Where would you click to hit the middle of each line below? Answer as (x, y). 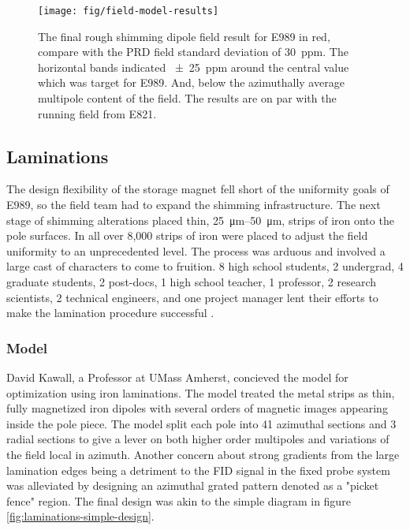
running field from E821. (97, 113)
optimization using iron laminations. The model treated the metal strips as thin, (201, 392)
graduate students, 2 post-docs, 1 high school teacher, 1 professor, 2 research (192, 281)
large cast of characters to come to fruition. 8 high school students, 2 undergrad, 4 (205, 266)
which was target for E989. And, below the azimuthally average (191, 82)
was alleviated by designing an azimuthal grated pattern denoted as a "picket (193, 485)
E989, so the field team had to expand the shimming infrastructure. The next (194, 205)
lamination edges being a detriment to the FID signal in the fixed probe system (198, 470)
